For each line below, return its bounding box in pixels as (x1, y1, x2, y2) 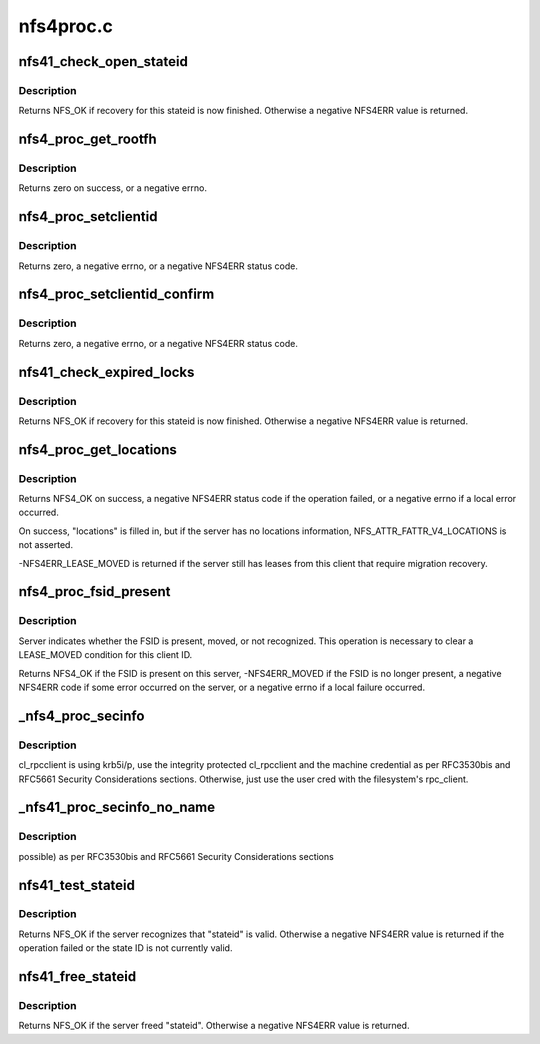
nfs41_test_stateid (18, 876, 135, 894)
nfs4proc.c (18, 15, 114, 37)
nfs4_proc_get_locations (18, 441, 177, 458)
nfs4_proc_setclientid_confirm (18, 286, 215, 303)
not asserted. (18, 539, 74, 551)
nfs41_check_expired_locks (18, 363, 195, 380)
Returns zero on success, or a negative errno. (18, 182, 207, 194)
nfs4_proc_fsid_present (18, 583, 171, 600)
